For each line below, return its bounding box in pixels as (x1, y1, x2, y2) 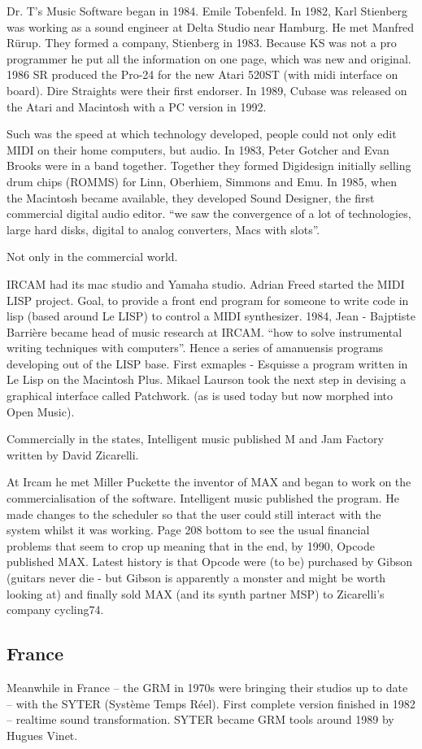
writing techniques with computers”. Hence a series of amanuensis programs (7, 339, 384, 356)
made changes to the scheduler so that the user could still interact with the (7, 505, 381, 522)
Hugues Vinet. (7, 726, 78, 743)
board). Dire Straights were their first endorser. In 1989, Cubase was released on (7, 81, 407, 98)
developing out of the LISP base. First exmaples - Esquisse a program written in (7, 355, 408, 372)
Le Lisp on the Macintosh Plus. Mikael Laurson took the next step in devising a (7, 371, 407, 388)
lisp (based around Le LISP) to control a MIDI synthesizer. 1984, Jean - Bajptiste (7, 307, 415, 324)
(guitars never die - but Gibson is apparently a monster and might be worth (7, 569, 386, 586)
